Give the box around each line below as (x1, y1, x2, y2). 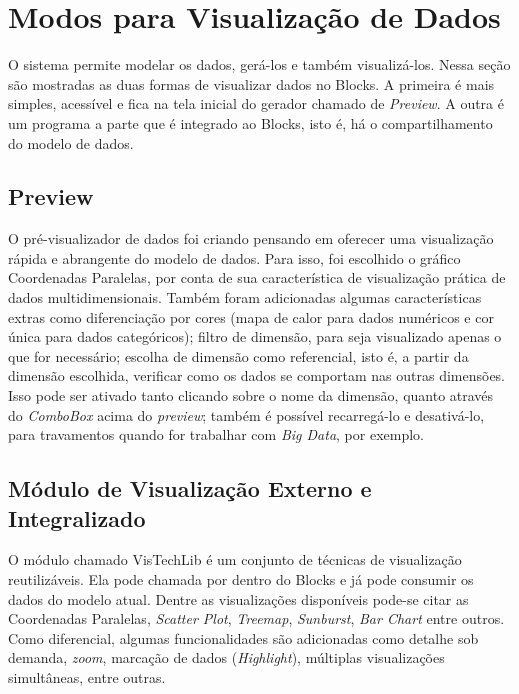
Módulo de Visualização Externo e (8, 473, 372, 504)
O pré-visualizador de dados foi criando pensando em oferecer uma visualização (8, 228, 494, 249)
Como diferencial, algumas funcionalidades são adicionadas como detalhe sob (8, 627, 479, 648)
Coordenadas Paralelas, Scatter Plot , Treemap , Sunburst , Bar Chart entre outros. (8, 608, 505, 629)
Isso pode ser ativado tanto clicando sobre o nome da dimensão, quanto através (8, 385, 494, 406)
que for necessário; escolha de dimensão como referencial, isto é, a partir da (8, 345, 469, 366)
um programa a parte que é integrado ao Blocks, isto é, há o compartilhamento (8, 112, 493, 133)
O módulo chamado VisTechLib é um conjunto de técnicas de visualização (8, 549, 462, 570)
